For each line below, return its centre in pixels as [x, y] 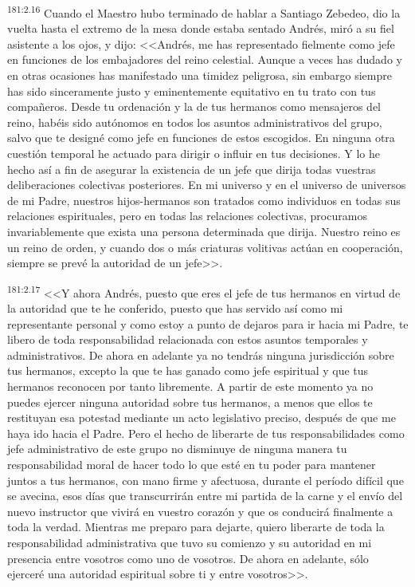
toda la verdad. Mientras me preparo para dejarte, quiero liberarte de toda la [196, 527]
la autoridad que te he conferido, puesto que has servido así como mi [175, 308]
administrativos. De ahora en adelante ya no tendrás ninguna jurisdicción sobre [201, 355]
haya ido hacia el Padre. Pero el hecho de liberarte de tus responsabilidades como [206, 433]
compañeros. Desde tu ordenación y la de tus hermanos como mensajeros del [194, 106]
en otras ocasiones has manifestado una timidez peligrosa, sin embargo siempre [200, 75]
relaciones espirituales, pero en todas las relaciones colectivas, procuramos [187, 216]
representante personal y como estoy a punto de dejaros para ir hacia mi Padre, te [208, 323]
